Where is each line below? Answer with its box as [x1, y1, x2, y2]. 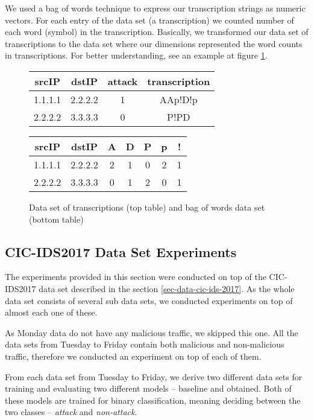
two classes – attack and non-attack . [5, 406, 137, 418]
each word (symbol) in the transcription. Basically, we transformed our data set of [5, 25, 309, 38]
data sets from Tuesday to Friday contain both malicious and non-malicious [5, 338, 284, 351]
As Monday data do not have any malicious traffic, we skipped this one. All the [5, 326, 298, 339]
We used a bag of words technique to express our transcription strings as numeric [5, 2, 306, 14]
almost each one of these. [5, 306, 98, 319]
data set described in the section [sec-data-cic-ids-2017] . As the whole [39, 282, 295, 294]
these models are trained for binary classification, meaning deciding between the [5, 393, 301, 406]
